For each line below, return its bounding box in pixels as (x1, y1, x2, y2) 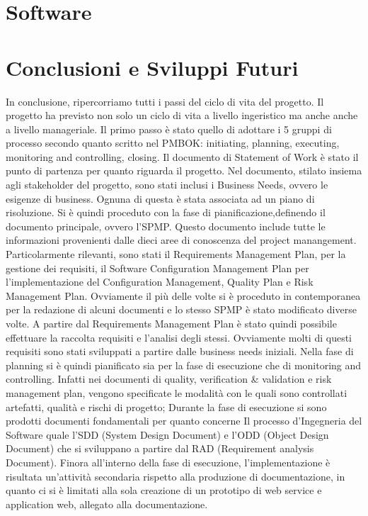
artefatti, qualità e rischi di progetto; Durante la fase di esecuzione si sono (6, 399, 327, 414)
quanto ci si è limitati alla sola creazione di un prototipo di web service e (6, 483, 322, 498)
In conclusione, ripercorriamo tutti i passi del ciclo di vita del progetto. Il (6, 94, 324, 108)
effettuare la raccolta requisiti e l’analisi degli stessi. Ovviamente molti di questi (6, 330, 352, 344)
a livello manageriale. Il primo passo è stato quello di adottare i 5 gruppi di (6, 121, 332, 136)
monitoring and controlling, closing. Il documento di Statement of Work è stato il (6, 149, 359, 164)
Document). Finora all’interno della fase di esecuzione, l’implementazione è (6, 454, 330, 469)
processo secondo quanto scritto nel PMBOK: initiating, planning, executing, (6, 135, 340, 150)
